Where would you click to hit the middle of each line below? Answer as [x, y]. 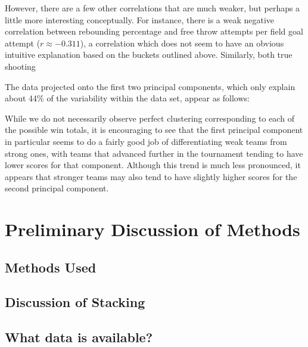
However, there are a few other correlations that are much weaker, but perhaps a [153, 8]
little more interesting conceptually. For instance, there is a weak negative [140, 19]
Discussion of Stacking [75, 302]
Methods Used [51, 267]
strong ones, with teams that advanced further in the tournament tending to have [154, 153]
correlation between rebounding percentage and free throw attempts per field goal [154, 31]
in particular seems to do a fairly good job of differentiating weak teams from [146, 141]
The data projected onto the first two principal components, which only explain [150, 86]
